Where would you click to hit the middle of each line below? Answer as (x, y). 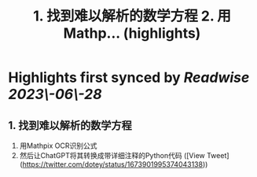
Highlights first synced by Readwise (129, 77)
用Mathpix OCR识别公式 (58, 146)
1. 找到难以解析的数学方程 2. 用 (132, 16)
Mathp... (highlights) (132, 33)
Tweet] (218, 155)
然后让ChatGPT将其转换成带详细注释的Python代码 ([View (112, 155)
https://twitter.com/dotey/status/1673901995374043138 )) (115, 164)
